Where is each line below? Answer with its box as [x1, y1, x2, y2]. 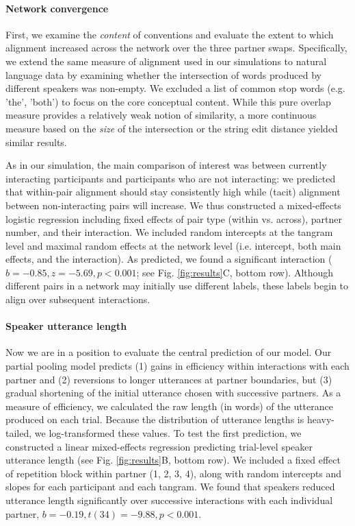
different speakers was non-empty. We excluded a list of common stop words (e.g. [5, 81, 345, 95]
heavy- [306, 412, 334, 427]
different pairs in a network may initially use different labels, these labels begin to [5, 278, 349, 293]
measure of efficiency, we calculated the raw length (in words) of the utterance [5, 398, 333, 413]
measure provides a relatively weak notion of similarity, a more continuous [5, 108, 317, 122]
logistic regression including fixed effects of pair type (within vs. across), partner [5, 211, 342, 226]
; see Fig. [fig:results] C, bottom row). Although [136, 265, 334, 279]
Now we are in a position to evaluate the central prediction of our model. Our [5, 345, 332, 359]
